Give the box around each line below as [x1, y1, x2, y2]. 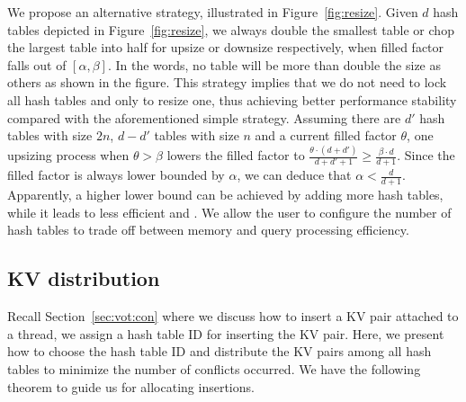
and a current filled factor [255, 126, 397, 145]
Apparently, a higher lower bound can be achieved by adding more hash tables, [7, 185, 444, 204]
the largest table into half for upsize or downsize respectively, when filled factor [7, 38, 444, 57]
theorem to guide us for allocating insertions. [7, 377, 255, 396]
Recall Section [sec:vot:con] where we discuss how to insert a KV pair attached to [7, 307, 459, 326]
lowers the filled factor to [166, 146, 305, 165]
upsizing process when [7, 146, 130, 165]
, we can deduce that [237, 165, 352, 184]
